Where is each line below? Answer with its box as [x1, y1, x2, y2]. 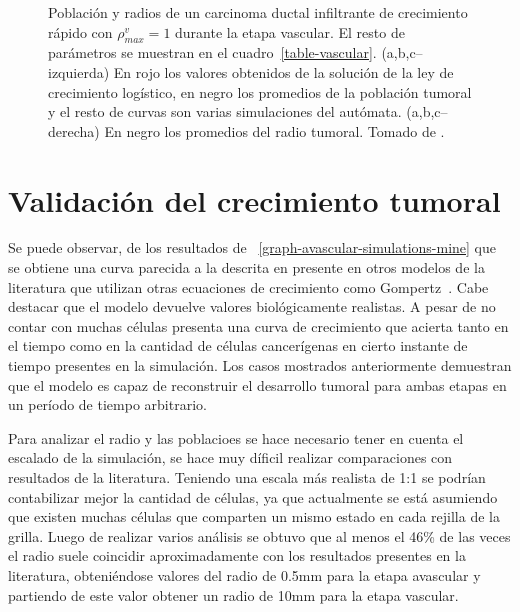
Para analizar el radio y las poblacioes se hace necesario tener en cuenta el [8, 427, 464, 448]
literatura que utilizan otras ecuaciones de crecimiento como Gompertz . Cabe [8, 276, 489, 297]
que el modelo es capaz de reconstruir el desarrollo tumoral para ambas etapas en [8, 374, 507, 395]
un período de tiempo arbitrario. [8, 394, 207, 415]
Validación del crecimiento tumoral [8, 179, 501, 220]
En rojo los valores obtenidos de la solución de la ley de [113, 61, 454, 82]
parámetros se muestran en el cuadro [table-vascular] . [48, 42, 377, 63]
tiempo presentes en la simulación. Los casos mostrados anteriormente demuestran [8, 355, 512, 376]
